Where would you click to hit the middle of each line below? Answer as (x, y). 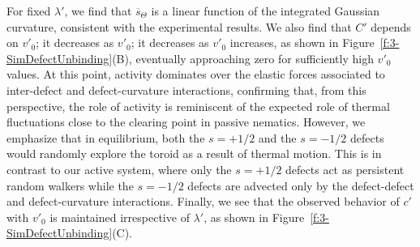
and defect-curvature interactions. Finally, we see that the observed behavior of (203, 201)
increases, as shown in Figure (302, 43)
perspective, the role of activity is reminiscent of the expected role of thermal (198, 106)
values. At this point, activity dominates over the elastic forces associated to (196, 74)
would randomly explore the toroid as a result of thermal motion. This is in (194, 153)
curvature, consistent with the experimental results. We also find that (179, 26)
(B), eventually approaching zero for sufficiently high (243, 58)
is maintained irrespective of (120, 217)
